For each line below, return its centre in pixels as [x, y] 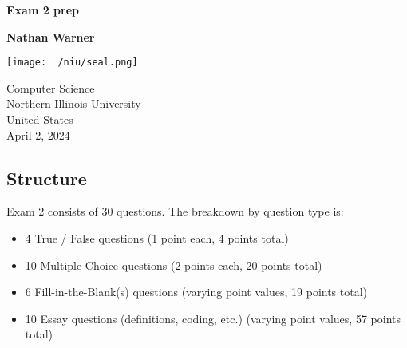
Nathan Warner [51, 36]
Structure [47, 178]
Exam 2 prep [43, 10]
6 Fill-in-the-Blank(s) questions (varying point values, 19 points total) [196, 292]
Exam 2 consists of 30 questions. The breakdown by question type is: [175, 211]
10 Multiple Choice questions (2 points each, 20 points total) [174, 265]
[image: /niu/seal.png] [72, 63]
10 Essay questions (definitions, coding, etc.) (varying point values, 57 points [213, 318]
